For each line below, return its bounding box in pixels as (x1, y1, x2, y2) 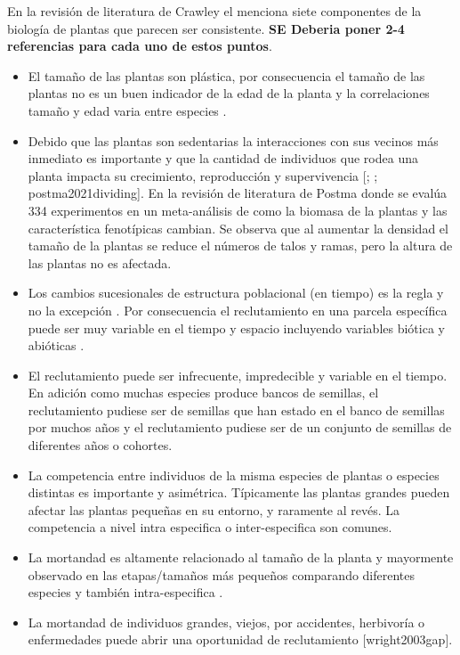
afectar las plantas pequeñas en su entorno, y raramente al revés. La (28, 500, 400, 519)
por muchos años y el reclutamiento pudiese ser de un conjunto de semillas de (28, 418, 452, 437)
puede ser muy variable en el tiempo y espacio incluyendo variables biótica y (28, 318, 445, 337)
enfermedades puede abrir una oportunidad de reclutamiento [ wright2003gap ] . (28, 630, 453, 649)
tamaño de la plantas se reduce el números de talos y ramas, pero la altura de (28, 236, 453, 255)
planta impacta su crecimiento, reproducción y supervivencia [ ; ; (28, 166, 378, 184)
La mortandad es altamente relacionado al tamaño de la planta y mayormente (28, 548, 454, 567)
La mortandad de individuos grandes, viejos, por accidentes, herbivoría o (28, 612, 425, 631)
